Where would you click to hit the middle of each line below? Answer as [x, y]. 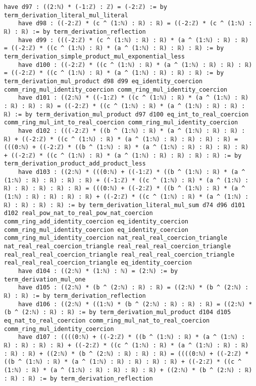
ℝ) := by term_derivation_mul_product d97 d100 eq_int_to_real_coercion [126, 114]
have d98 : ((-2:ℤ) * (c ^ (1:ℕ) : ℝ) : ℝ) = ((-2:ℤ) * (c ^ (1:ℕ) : [135, 24]
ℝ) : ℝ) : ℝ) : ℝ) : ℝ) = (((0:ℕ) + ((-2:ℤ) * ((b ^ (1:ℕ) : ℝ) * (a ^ [125, 189]
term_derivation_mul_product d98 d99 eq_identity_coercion [103, 81]
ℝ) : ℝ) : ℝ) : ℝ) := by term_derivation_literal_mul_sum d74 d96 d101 [125, 205]
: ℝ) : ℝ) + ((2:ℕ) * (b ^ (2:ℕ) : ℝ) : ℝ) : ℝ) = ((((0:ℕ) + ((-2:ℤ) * [126, 354]
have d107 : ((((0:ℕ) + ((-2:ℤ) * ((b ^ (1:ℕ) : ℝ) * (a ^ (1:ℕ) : [131, 337]
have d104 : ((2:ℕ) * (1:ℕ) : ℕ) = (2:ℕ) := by [98, 271]
